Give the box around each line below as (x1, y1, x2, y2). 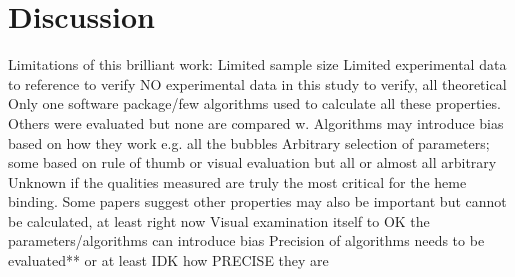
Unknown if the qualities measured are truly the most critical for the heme (8, 171, 467, 192)
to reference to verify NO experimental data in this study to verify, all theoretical (8, 73, 507, 94)
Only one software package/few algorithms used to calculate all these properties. (8, 93, 501, 114)
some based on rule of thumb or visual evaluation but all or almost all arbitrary (8, 152, 497, 173)
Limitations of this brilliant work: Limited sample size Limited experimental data (8, 54, 507, 75)
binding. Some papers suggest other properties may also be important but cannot (8, 191, 507, 212)
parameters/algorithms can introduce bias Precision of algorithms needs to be (8, 230, 485, 251)
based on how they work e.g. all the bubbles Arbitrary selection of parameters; (8, 132, 490, 153)
